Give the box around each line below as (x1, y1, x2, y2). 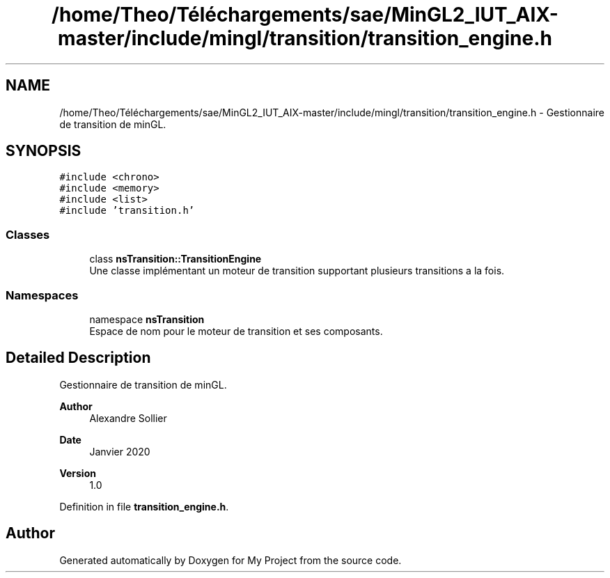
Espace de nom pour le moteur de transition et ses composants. (89, 325, 383, 337)
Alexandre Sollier (89, 412, 167, 424)
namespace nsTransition (89, 313, 205, 325)
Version (59, 467, 96, 479)
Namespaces (6, 288, 79, 302)
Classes (6, 227, 50, 242)
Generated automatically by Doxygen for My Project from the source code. (59, 554, 402, 566)
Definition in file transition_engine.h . (59, 500, 229, 513)
